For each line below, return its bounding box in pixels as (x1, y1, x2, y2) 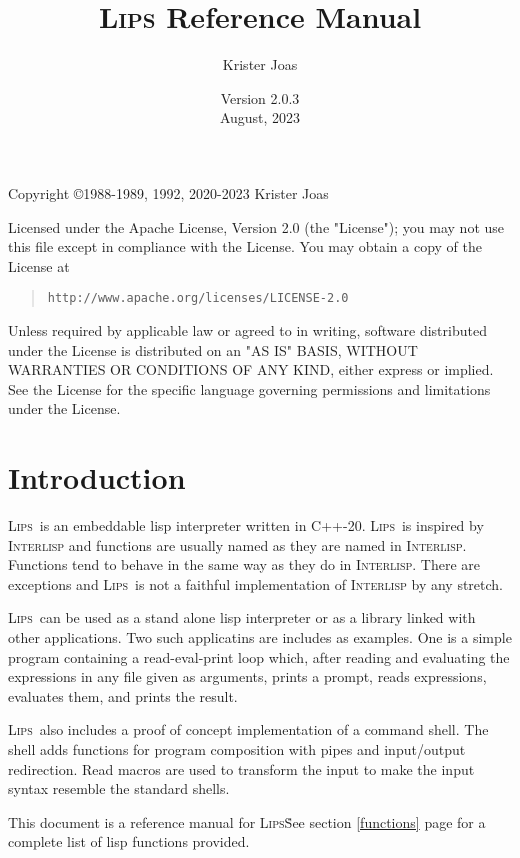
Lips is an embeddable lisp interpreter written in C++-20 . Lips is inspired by (8, 515, 484, 536)
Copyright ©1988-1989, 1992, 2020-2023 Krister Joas (8, 182, 329, 203)
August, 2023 (219, 107, 301, 128)
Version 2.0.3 (220, 87, 300, 108)
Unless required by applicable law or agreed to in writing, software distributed (8, 319, 487, 340)
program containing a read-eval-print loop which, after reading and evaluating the (8, 646, 510, 667)
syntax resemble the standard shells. (8, 778, 230, 799)
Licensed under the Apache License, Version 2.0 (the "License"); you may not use (8, 216, 505, 237)
